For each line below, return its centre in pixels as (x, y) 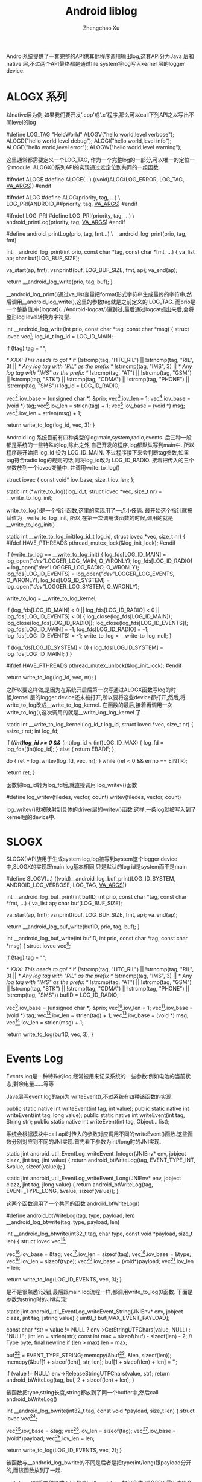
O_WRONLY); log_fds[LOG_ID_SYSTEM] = (58, 580)
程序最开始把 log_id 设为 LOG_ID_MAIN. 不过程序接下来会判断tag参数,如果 (98, 452)
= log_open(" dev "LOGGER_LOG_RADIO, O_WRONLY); (73, 567)
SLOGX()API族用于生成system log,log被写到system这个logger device (92, 859)
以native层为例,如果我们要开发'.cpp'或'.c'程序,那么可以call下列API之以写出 (98, 115)
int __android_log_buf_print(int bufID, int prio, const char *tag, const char (96, 897)
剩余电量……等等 (33, 1084)
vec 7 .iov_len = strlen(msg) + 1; (44, 412)
